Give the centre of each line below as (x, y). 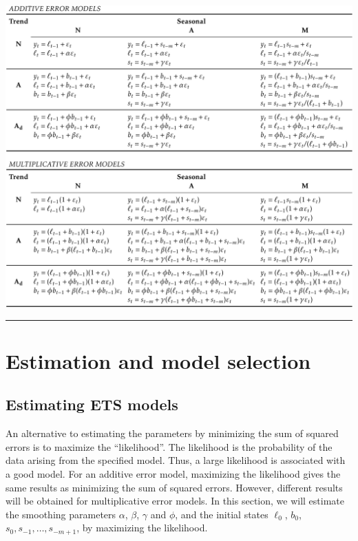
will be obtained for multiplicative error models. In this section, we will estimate (175, 501)
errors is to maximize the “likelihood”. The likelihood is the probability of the (169, 446)
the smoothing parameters (61, 514)
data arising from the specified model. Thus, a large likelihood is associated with (176, 460)
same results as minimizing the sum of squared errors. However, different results (174, 487)
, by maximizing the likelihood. (142, 528)
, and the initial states (222, 514)
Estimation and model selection (158, 360)
